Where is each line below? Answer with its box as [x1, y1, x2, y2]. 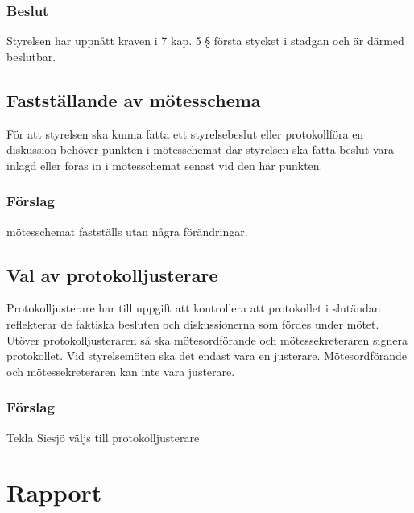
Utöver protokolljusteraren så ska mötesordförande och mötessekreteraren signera [6, 331, 408, 348]
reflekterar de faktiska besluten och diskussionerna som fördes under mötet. [6, 316, 379, 332]
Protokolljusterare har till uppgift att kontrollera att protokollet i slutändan [6, 300, 381, 316]
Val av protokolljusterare [6, 262, 218, 287]
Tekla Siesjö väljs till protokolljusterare [6, 428, 200, 445]
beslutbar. [6, 48, 56, 64]
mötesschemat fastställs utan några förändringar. [6, 222, 248, 239]
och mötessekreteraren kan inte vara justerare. [6, 362, 235, 379]
